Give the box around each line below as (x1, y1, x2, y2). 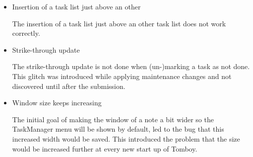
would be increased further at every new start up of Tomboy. (12, 143, 197, 154)
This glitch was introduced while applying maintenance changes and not (12, 71, 232, 81)
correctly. (12, 28, 40, 38)
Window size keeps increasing (12, 97, 102, 108)
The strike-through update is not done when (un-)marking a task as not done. (12, 61, 250, 72)
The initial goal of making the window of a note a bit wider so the (12, 114, 214, 124)
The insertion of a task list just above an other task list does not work (12, 18, 226, 28)
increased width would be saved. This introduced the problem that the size (12, 133, 240, 144)
